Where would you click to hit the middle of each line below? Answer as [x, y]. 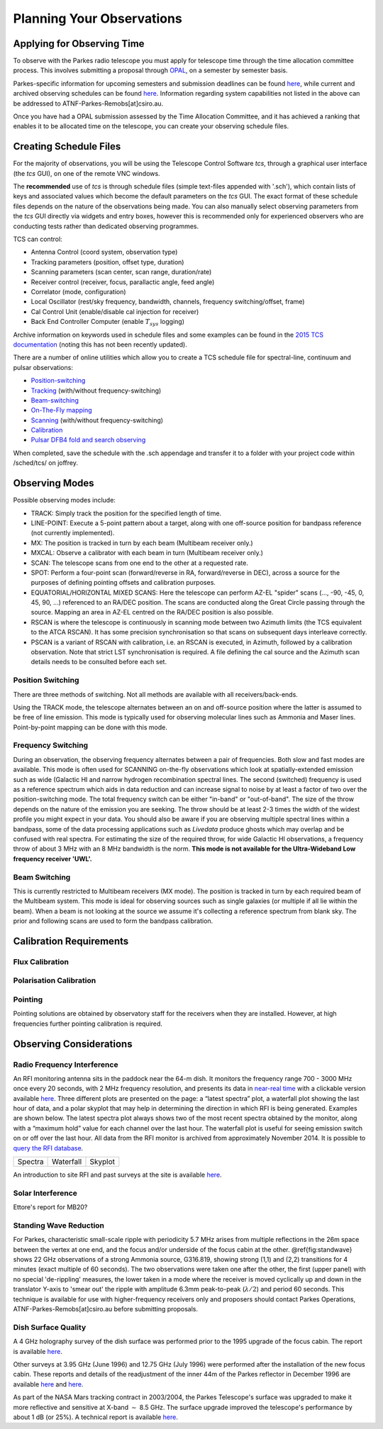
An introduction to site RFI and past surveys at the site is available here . [118, 1175]
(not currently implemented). [73, 533]
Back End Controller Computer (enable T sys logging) [107, 323]
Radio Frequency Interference [66, 1065]
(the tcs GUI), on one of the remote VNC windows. [87, 173]
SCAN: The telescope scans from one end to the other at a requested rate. [139, 563]
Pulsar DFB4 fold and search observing [88, 440]
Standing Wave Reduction [59, 1225]
